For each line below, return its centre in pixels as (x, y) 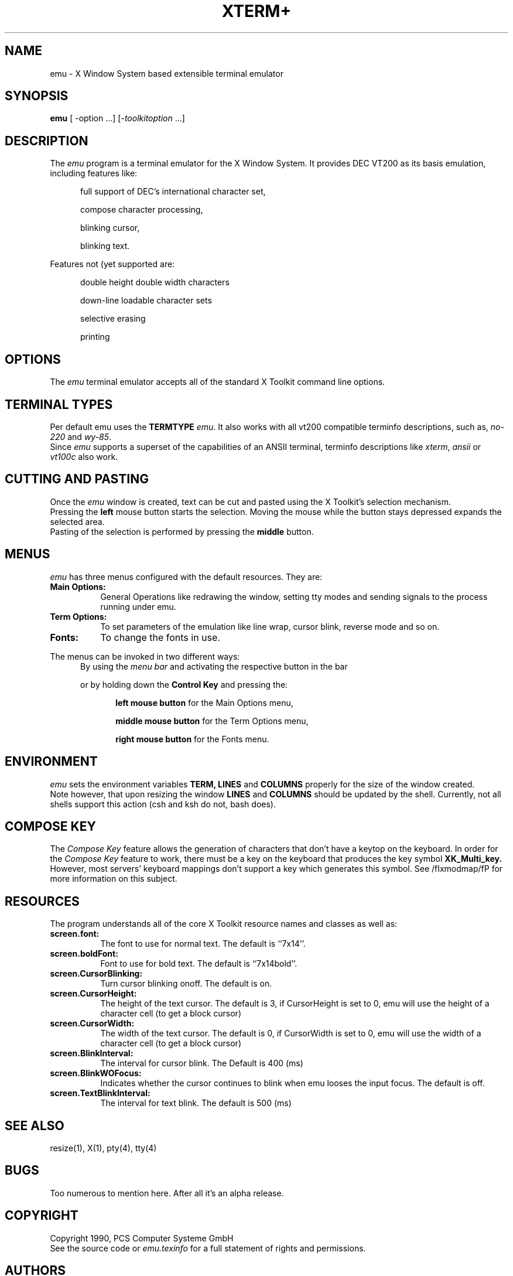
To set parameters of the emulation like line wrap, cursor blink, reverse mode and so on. (270, 626)
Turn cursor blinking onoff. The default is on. (186, 984)
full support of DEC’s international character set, (173, 192)
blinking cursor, (110, 228)
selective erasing (113, 319)
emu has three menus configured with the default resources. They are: (186, 576)
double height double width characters (155, 282)
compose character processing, (142, 210)
